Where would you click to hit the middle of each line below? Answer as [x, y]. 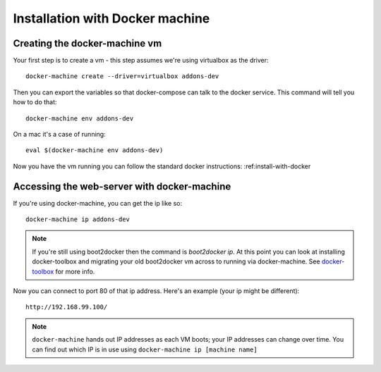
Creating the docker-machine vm [87, 43]
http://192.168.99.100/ [67, 307]
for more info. [75, 271]
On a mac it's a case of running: [59, 135]
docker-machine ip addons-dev [78, 219]
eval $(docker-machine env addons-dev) [95, 150]
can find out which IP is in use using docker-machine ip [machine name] [145, 349]
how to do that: [35, 102]
